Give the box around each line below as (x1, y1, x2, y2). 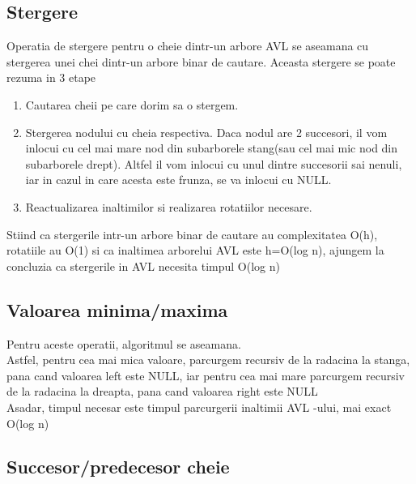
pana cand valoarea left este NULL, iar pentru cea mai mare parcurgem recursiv (6, 366, 405, 383)
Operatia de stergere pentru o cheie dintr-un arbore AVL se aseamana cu (6, 37, 369, 54)
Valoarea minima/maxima (6, 297, 228, 322)
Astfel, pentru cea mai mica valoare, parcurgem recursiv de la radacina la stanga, (6, 351, 410, 368)
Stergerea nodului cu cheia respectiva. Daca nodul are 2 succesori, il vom (25, 123, 388, 140)
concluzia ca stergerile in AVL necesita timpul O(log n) (6, 257, 280, 274)
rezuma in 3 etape (6, 69, 96, 86)
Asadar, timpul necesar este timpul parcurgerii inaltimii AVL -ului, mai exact (6, 398, 392, 415)
